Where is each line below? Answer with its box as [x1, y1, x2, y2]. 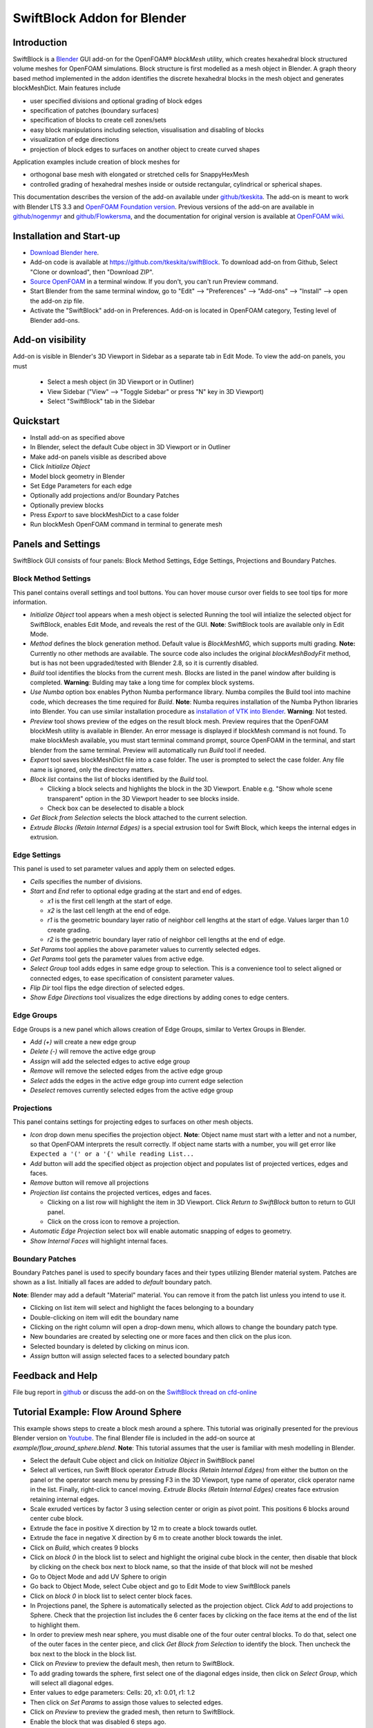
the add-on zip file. [30, 297, 84, 305]
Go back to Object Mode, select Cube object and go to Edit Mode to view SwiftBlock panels [30, 1582, 291, 1590]
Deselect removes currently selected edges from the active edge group [30, 1086, 233, 1094]
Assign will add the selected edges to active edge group [30, 1057, 190, 1065]
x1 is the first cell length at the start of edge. [47, 896, 173, 905]
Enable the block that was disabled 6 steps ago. [30, 1718, 166, 1726]
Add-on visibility [12, 334, 86, 346]
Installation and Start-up [12, 230, 121, 242]
